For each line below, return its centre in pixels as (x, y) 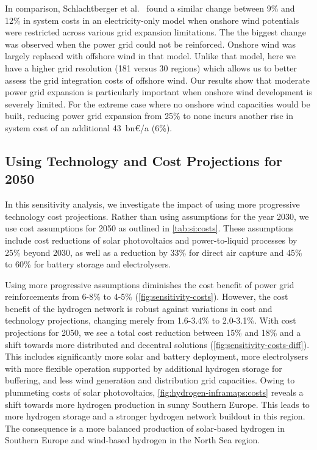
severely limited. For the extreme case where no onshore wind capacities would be (158, 103)
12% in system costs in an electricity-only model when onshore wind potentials (152, 20)
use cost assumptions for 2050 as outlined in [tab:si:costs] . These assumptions (149, 228)
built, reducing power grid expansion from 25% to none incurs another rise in (149, 116)
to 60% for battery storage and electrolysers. (88, 264)
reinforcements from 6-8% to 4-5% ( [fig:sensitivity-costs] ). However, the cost (147, 296)
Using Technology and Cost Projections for (144, 160)
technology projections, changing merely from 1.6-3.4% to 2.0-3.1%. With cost (151, 320)
